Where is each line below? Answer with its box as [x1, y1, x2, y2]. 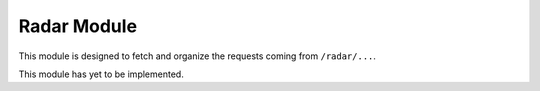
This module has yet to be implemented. [18, 68, 184, 80]
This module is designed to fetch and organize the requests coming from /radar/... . [18, 50, 377, 62]
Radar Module [18, 15, 138, 37]
